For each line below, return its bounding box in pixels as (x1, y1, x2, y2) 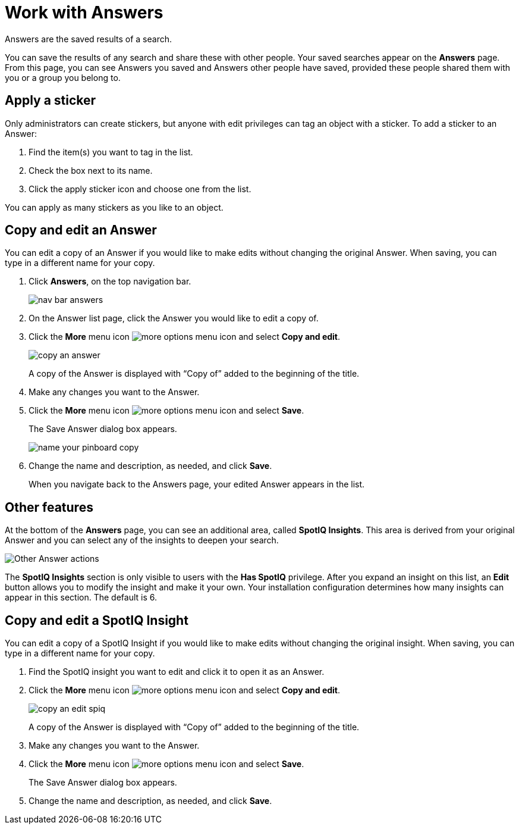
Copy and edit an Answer (5, 223, 157, 238)
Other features (5, 499, 93, 515)
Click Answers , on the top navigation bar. (29, 276, 191, 287)
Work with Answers (5, 2, 163, 23)
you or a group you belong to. (5, 72, 121, 83)
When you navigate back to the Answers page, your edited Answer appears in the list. (29, 479, 365, 490)
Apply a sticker (5, 93, 96, 108)
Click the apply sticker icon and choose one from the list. (29, 183, 251, 194)
